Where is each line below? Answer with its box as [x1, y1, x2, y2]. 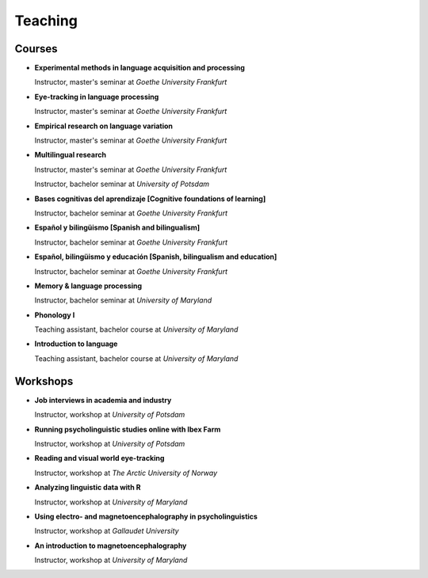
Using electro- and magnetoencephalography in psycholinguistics [34, 511, 258, 521]
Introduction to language [34, 339, 118, 348]
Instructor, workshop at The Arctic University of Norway [34, 468, 218, 477]
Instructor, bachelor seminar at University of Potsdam [34, 179, 210, 189]
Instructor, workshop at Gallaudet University [34, 527, 179, 536]
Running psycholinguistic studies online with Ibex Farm [34, 424, 221, 434]
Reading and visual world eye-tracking [34, 454, 165, 463]
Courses [14, 42, 59, 55]
